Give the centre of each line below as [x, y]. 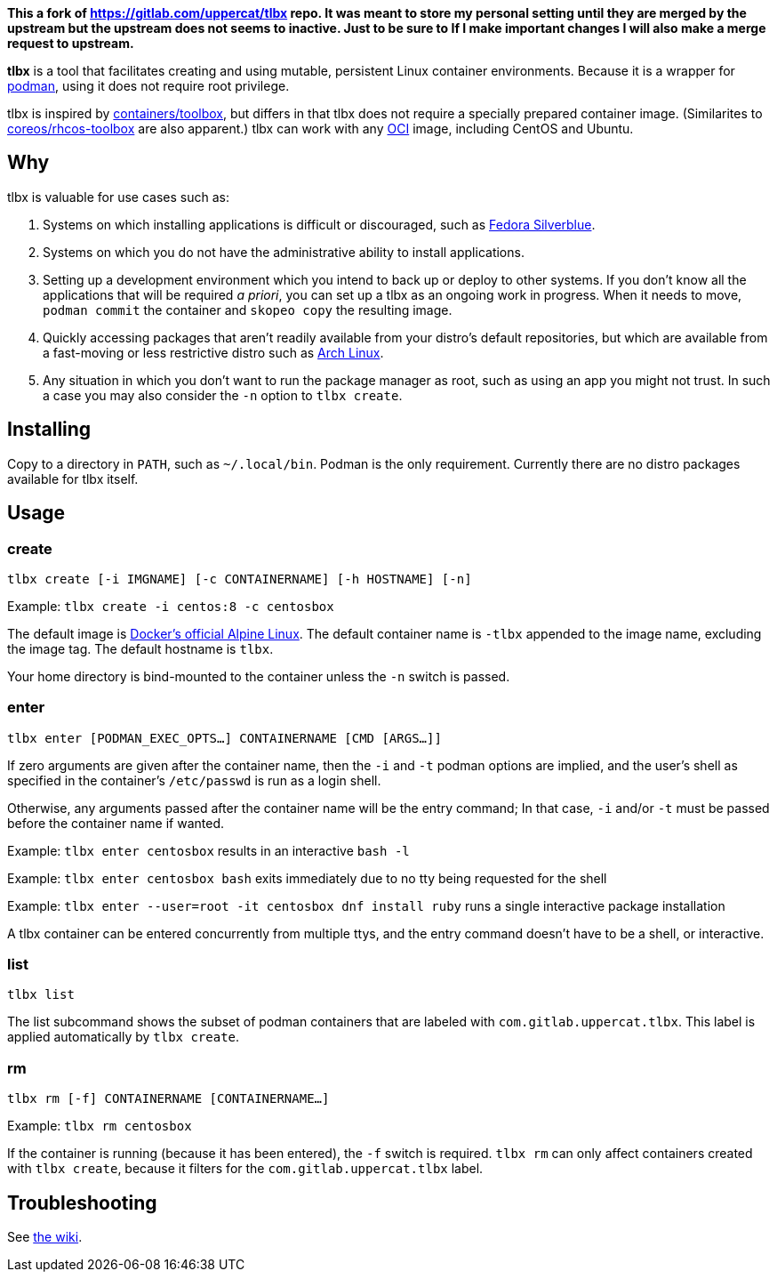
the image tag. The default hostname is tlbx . [140, 648]
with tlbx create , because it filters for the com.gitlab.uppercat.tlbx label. [245, 1169]
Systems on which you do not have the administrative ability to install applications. [284, 252]
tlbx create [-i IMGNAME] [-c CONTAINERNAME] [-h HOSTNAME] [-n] [240, 579]
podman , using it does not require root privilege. [148, 86]
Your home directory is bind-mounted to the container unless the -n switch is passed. [259, 676]
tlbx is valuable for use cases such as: [118, 197]
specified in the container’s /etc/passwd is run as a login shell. [194, 780]
